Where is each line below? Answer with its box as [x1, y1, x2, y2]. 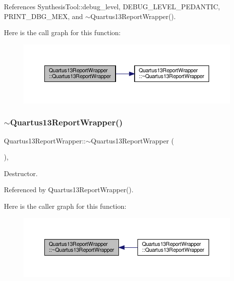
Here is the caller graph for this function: [4, 201, 127, 211]
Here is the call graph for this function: [4, 27, 121, 38]
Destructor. [4, 168, 38, 178]
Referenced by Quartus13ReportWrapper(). [4, 184, 134, 195]
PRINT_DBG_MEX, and [4, 11, 83, 21]
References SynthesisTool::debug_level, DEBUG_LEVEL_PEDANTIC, [4, 1, 220, 11]
